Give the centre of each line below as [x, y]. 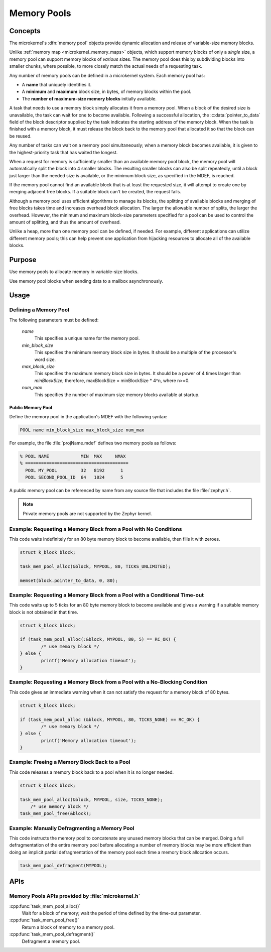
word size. [45, 360]
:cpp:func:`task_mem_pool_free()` [44, 920]
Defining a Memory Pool [39, 310]
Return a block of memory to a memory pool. [68, 927]
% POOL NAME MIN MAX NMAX [73, 456]
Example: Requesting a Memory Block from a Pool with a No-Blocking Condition [108, 682]
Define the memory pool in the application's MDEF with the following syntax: [88, 416]
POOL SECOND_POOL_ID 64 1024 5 [74, 478]
